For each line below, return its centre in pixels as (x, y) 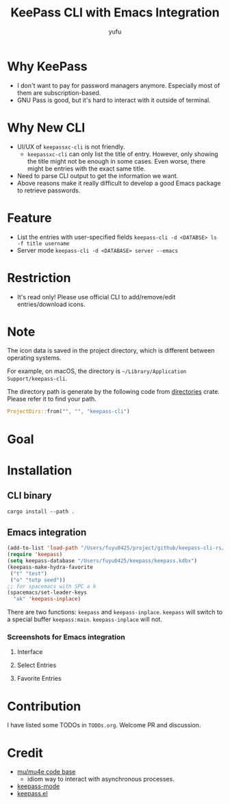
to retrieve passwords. (49, 190)
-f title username (43, 243)
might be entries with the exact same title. (86, 168)
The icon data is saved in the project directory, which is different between (111, 351)
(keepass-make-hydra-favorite (50, 567)
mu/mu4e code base (46, 772)
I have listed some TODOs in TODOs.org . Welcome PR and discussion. (104, 725)
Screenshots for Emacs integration (66, 637)
